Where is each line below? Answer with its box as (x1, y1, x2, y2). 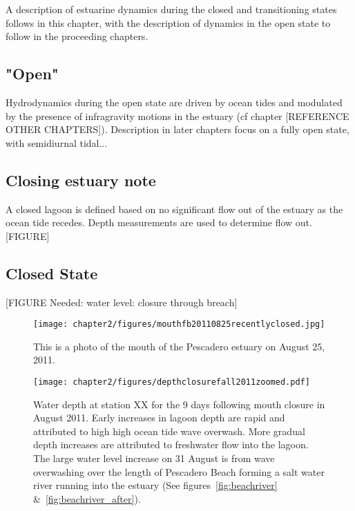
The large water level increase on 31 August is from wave (33, 451, 275, 465)
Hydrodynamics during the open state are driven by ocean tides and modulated (6, 94, 343, 109)
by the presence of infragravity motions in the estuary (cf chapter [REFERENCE (6, 108, 349, 123)
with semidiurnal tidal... (6, 135, 108, 150)
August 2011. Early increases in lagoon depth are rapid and (33, 410, 285, 425)
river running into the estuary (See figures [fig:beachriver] (33, 478, 278, 492)
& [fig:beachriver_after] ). (33, 491, 141, 505)
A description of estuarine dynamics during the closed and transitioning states (6, 2, 337, 16)
